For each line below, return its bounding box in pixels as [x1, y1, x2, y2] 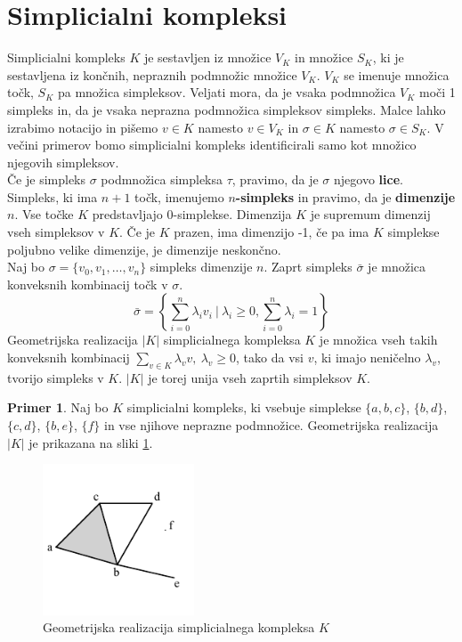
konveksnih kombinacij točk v [7, 274, 168, 293]
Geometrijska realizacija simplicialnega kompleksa [43, 618, 315, 637]
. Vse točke [14, 205, 74, 223]
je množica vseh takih [319, 330, 438, 349]
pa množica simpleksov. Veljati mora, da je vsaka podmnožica [57, 83, 396, 102]
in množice [294, 48, 353, 67]
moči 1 [419, 83, 456, 102]
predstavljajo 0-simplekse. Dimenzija [92, 205, 292, 223]
